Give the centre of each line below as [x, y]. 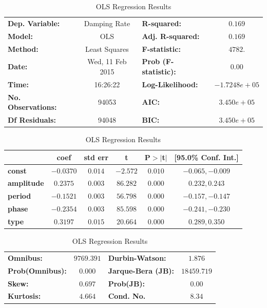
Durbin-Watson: [137, 257]
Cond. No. [127, 296]
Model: [21, 36]
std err [96, 157]
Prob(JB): [127, 283]
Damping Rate [107, 23]
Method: [23, 49]
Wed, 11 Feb [107, 61]
